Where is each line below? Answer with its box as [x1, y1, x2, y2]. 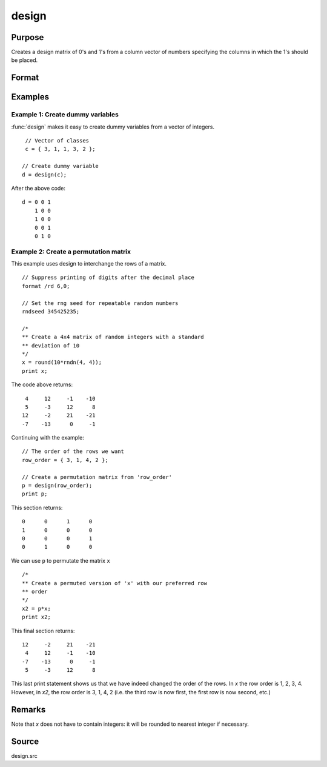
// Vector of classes [25, 137, 90, 144]
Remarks [11, 704, 46, 715]
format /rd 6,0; [22, 283, 70, 289]
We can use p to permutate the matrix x [11, 557, 110, 564]
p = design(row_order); [22, 482, 93, 489]
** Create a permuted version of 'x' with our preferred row [22, 580, 207, 586]
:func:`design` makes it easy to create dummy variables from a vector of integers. [11, 123, 215, 130]
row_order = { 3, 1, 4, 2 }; [22, 457, 108, 463]
